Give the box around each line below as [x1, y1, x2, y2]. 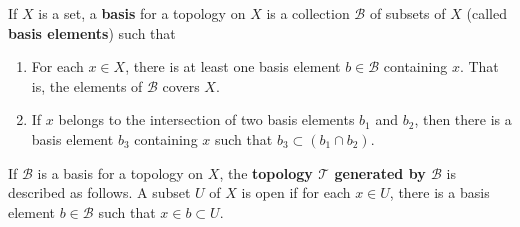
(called [466, 3, 507, 23]
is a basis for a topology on [37, 162, 204, 183]
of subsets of [369, 3, 446, 23]
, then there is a [414, 109, 512, 130]
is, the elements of [31, 75, 143, 96]
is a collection [266, 3, 350, 23]
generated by [334, 162, 426, 183]
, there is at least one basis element [125, 56, 341, 77]
